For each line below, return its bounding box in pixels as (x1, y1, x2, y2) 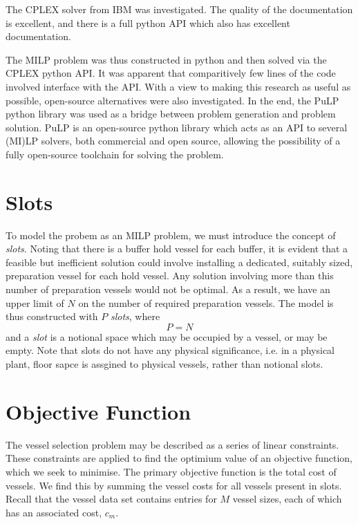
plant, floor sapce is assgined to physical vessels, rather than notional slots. (6, 357, 323, 371)
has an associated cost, (6, 505, 102, 519)
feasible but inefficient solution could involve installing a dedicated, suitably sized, (6, 254, 353, 269)
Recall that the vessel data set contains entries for (6, 492, 217, 506)
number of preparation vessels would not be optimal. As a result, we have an (6, 282, 330, 297)
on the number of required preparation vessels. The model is (78, 295, 334, 310)
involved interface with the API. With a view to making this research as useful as (6, 79, 351, 93)
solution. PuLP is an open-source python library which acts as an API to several (6, 120, 348, 134)
